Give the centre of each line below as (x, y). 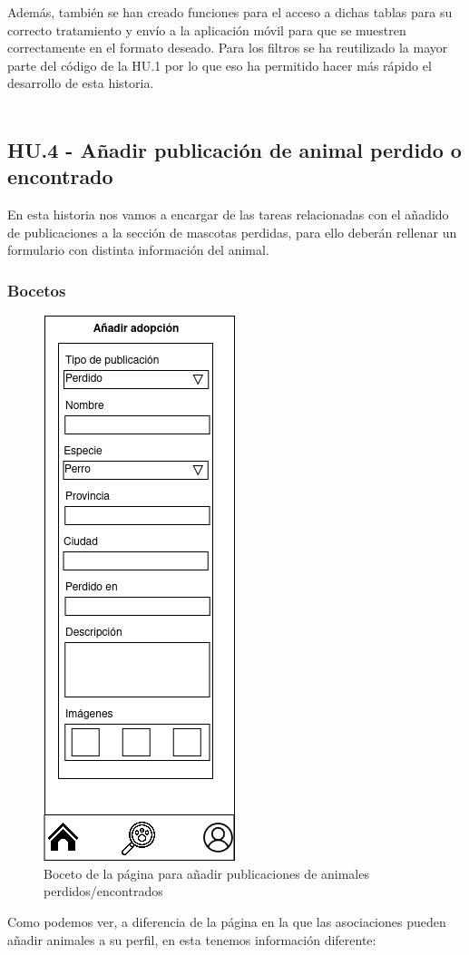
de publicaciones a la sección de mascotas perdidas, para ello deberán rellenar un (232, 232)
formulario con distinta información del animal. (138, 250)
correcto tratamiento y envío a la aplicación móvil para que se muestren (207, 29)
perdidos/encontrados (103, 891)
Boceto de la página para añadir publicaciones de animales (206, 873)
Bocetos (37, 290)
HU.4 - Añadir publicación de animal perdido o (234, 149)
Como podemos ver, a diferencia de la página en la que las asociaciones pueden (227, 921)
